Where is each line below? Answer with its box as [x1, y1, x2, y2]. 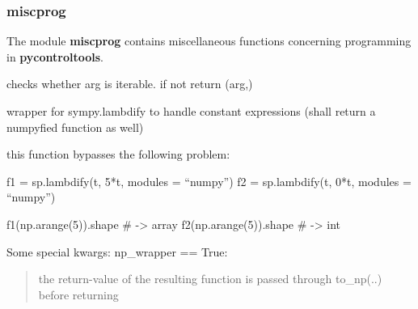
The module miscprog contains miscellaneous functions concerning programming [6, 32, 412, 49]
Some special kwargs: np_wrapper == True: [6, 243, 228, 260]
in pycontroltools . [6, 48, 103, 65]
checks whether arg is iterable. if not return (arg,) [6, 75, 253, 92]
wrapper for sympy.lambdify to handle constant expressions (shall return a [6, 103, 376, 119]
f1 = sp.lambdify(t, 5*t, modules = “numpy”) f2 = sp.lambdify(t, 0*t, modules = [6, 172, 412, 189]
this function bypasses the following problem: [6, 146, 230, 163]
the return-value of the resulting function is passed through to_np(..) [38, 270, 382, 287]
